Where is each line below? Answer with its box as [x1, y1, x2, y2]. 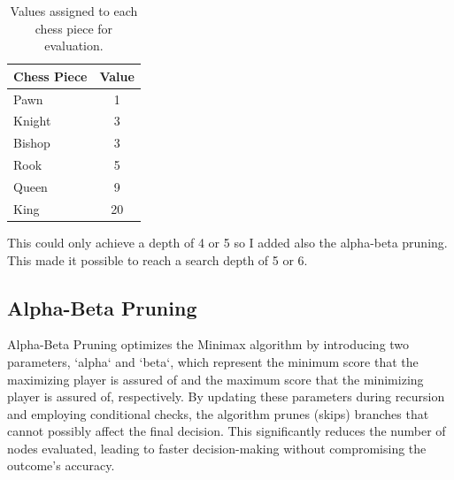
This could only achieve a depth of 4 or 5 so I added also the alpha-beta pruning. [7, 232, 448, 251]
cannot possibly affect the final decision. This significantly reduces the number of [7, 422, 446, 440]
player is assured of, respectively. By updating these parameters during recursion [7, 387, 445, 406]
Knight [13, 111, 51, 130]
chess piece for [35, 19, 113, 37]
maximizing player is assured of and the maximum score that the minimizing [7, 370, 424, 388]
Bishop [13, 133, 50, 152]
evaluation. [44, 36, 104, 55]
